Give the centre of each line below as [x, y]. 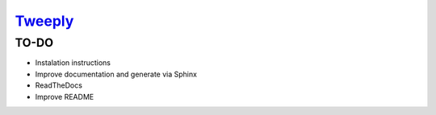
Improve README [65, 97]
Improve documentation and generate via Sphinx [116, 74]
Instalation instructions [73, 63]
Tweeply [44, 21]
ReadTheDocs [59, 85]
